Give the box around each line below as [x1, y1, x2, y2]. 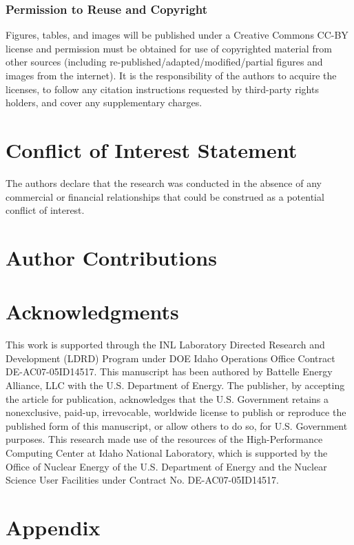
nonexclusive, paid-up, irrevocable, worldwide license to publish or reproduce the [6, 405, 346, 419]
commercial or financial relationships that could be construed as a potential [6, 189, 324, 204]
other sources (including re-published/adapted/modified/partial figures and [6, 54, 323, 69]
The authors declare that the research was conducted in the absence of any [6, 175, 322, 190]
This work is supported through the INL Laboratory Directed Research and [6, 337, 325, 352]
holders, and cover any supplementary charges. [6, 95, 202, 110]
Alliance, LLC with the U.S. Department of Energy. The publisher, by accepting [6, 377, 345, 392]
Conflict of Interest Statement [6, 135, 298, 163]
